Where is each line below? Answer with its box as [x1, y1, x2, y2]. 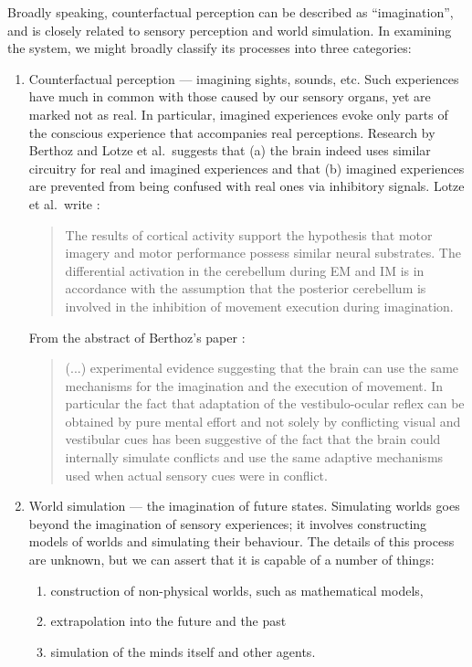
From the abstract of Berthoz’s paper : [28, 327, 246, 346]
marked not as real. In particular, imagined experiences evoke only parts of [28, 104, 448, 123]
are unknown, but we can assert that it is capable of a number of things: [28, 550, 435, 569]
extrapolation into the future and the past [50, 611, 287, 630]
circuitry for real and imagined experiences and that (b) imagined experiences [28, 158, 465, 177]
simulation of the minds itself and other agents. [50, 641, 316, 661]
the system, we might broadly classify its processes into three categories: [7, 38, 412, 58]
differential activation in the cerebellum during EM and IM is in [65, 260, 425, 280]
